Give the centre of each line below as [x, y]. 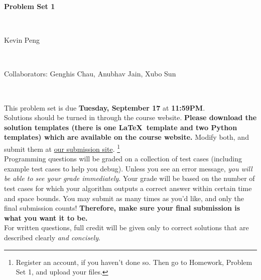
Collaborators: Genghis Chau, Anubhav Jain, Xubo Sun [90, 74]
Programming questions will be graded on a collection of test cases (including [123, 159]
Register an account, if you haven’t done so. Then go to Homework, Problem [134, 262]
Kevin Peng [22, 40]
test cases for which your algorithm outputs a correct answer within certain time [128, 188]
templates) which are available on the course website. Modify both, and [126, 137]
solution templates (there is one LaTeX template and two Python [121, 127]
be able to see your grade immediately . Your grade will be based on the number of [129, 178]
